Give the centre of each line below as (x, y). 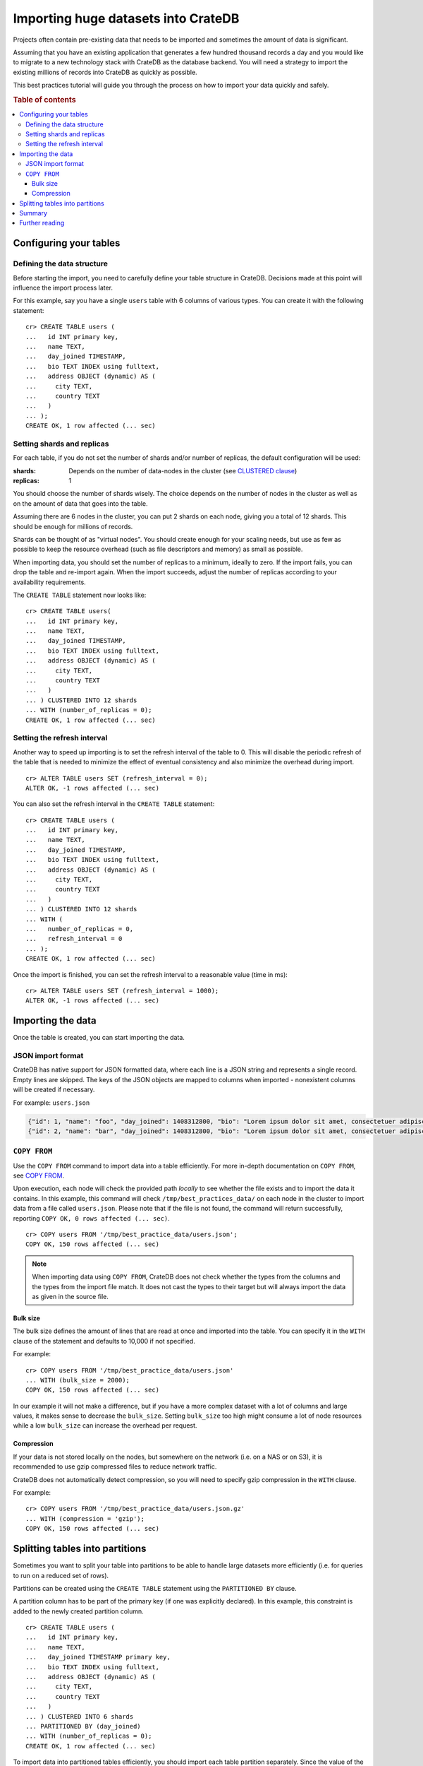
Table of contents (45, 100)
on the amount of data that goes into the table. (80, 503)
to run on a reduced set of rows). (61, 1575)
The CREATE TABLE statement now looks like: (80, 595)
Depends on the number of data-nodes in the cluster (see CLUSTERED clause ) (183, 470)
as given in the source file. (70, 1296)
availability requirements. (49, 582)
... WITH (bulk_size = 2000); (78, 1380)
